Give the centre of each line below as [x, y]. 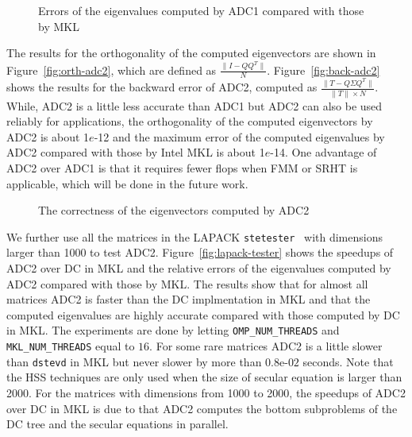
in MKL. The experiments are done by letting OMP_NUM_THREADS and [173, 330]
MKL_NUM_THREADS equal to [71, 346]
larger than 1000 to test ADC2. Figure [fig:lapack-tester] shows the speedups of [200, 252]
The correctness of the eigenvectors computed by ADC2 [174, 210]
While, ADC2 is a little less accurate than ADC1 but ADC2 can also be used [194, 105]
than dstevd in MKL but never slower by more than [134, 361]
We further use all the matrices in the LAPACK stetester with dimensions [194, 236]
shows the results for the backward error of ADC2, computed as [162, 87]
